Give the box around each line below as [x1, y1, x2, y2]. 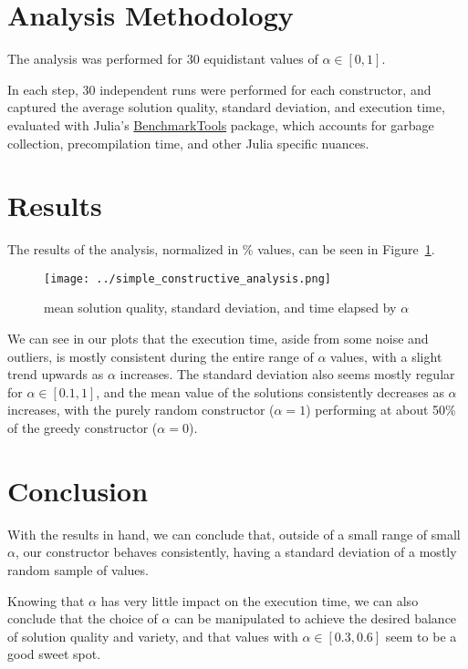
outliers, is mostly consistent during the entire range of [7, 346, 314, 365]
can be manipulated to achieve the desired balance [174, 609, 457, 628]
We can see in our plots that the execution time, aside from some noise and [7, 329, 429, 348]
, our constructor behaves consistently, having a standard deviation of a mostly [15, 542, 457, 561]
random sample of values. [7, 560, 149, 579]
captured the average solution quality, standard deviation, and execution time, [7, 98, 445, 117]
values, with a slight [330, 346, 442, 365]
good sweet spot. [7, 644, 101, 664]
